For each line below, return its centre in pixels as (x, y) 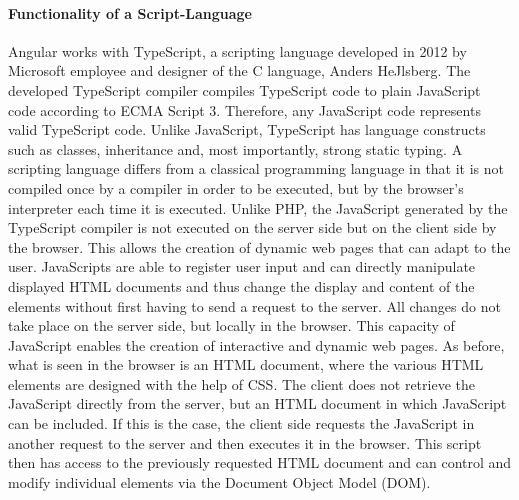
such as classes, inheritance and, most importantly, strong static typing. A (235, 148)
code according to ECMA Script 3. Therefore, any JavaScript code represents (244, 109)
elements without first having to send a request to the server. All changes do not (254, 305)
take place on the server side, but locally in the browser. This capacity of (231, 325)
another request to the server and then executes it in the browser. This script (245, 442)
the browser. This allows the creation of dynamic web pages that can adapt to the (259, 246)
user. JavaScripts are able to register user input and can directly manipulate (242, 266)
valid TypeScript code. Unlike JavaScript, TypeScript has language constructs (247, 129)
